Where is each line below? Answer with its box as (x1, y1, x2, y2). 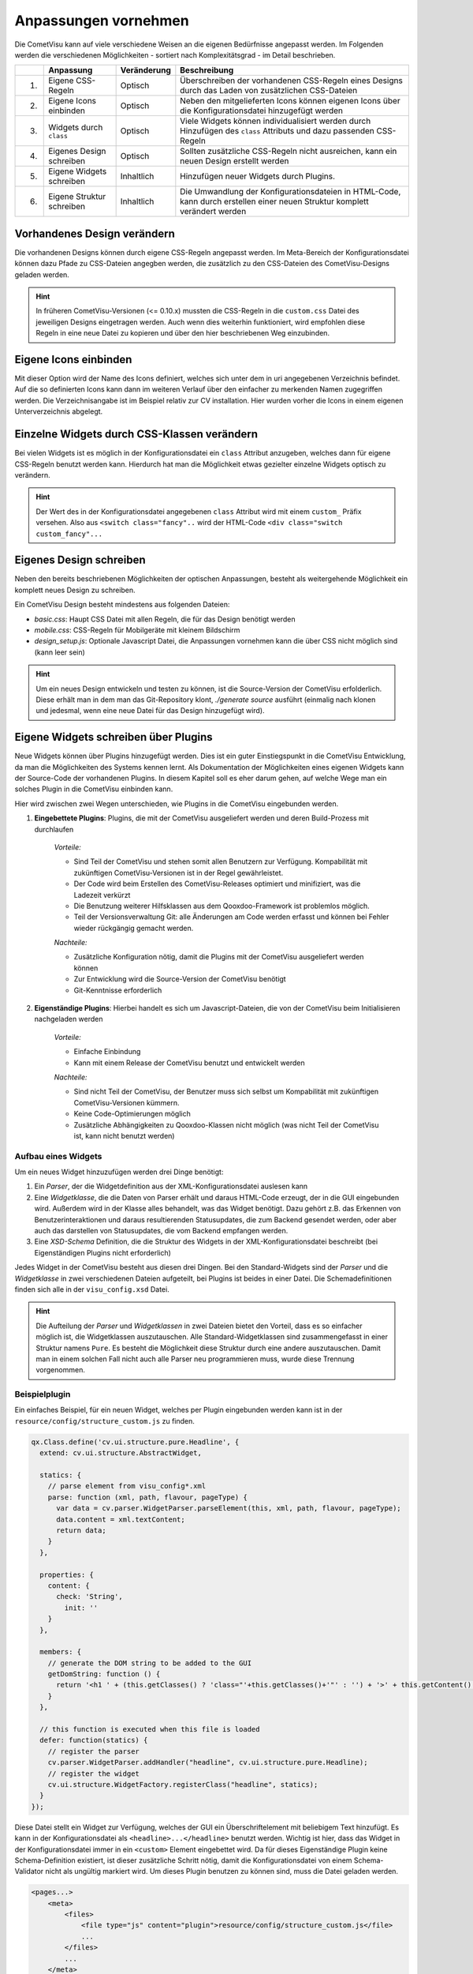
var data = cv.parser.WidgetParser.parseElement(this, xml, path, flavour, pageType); (56, 1504, 401, 1513)
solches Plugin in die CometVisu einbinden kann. (14, 784, 173, 794)
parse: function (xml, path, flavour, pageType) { (47, 1492, 248, 1502)
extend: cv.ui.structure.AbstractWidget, (39, 1449, 203, 1458)
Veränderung (120, 65, 171, 76)
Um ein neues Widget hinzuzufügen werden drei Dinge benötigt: (14, 1167, 224, 1177)
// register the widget (47, 1769, 140, 1778)
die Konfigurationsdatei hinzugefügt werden (180, 105, 343, 116)
